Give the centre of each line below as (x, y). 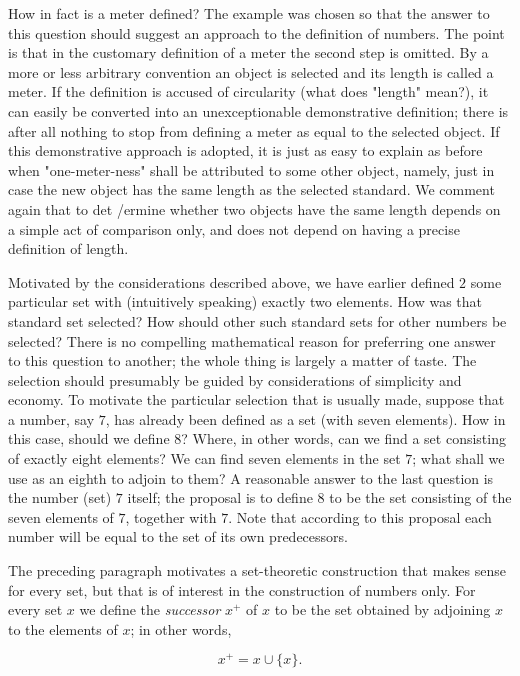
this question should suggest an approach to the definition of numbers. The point (256, 32)
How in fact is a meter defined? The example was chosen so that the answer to (249, 13)
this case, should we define (89, 438)
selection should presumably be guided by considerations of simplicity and (235, 379)
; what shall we (458, 458)
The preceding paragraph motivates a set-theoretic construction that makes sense (257, 570)
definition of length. (68, 248)
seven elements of (61, 516)
